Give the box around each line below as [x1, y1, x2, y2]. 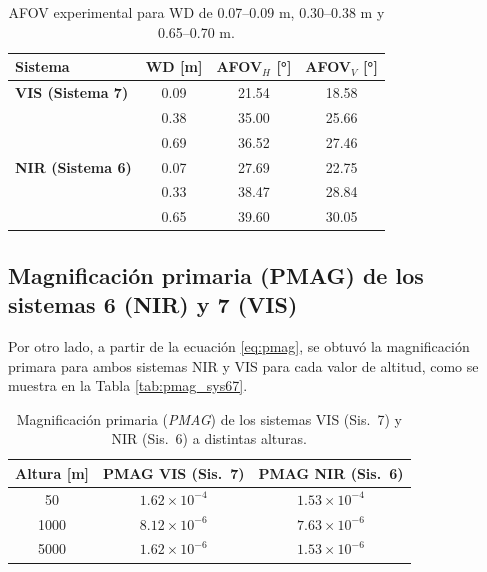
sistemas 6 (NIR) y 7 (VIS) [8, 289, 298, 320]
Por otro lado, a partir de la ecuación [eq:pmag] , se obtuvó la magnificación [8, 335, 470, 356]
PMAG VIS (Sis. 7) [103, 462, 245, 483]
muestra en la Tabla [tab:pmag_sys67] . [8, 375, 248, 396]
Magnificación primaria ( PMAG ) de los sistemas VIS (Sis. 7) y [16, 408, 402, 429]
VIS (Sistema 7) [15, 82, 129, 103]
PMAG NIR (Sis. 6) [258, 462, 404, 483]
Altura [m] [15, 462, 90, 483]
